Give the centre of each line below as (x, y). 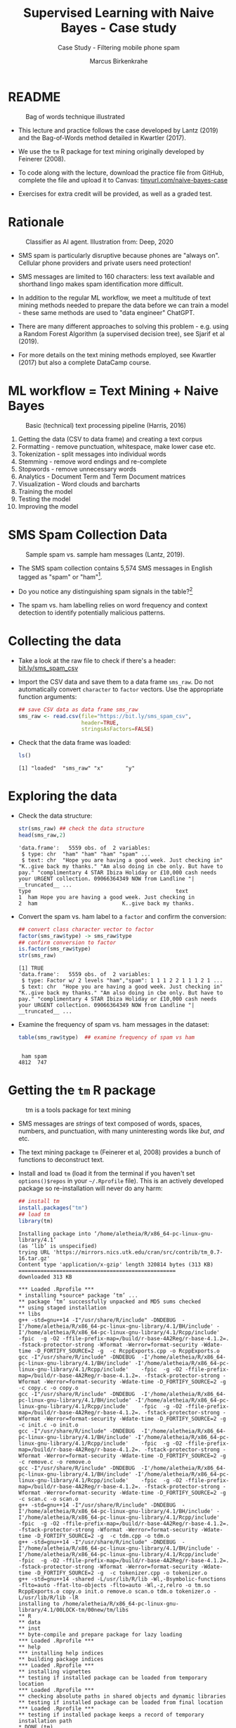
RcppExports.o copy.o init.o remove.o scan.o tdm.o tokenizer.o (114, 1591)
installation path (45, 1721)
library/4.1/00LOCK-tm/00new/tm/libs (73, 1610)
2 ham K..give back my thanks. (106, 903)
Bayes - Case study (119, 28)
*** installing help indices (61, 1653)
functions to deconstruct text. (61, 1160)
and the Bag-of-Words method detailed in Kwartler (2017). (102, 137)
